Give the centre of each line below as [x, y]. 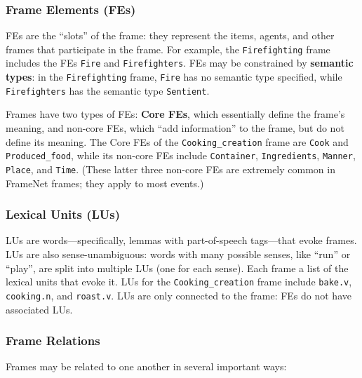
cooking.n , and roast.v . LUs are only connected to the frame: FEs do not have [179, 295]
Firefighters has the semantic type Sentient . [108, 90]
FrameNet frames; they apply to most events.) [105, 183]
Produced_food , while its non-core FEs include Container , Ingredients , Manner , [181, 155]
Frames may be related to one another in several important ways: [146, 366]
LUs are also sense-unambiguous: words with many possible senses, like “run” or [178, 254]
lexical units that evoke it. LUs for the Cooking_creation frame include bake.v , [179, 282]
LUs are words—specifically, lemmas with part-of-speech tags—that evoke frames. [181, 240]
